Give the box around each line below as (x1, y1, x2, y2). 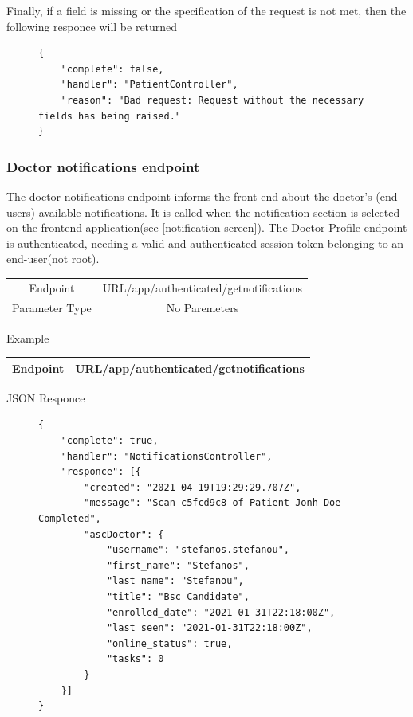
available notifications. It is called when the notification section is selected (38, 203, 400, 220)
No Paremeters (166, 299, 239, 315)
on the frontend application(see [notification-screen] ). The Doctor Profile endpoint (6, 219, 407, 236)
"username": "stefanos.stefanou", (106, 544, 289, 556)
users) (6, 203, 35, 220)
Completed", (38, 512, 101, 524)
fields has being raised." (38, 110, 181, 122)
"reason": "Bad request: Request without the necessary (61, 94, 364, 106)
